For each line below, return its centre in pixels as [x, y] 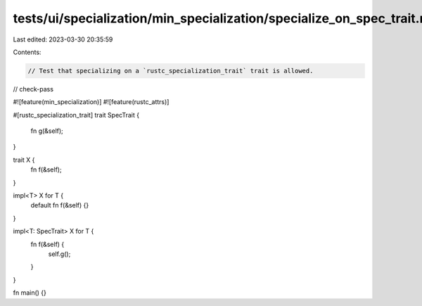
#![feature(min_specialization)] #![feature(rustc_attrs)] [91, 102]
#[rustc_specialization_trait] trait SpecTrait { [76, 115]
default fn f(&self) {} [60, 205]
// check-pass [33, 89]
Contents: [27, 52]
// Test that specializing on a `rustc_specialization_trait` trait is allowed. [171, 71]
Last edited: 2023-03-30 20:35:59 [63, 39]
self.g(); [59, 254]
